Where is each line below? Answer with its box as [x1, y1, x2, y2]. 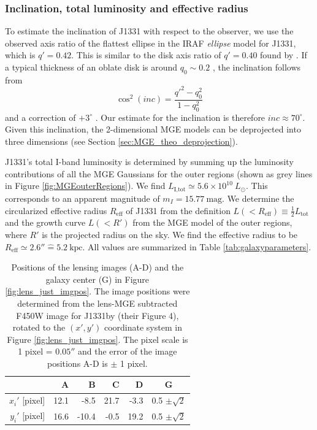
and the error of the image [77, 345, 177, 358]
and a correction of [5, 110, 76, 123]
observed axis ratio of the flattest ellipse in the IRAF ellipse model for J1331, [5, 36, 296, 49]
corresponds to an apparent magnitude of [5, 191, 160, 204]
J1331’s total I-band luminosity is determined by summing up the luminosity [5, 155, 294, 168]
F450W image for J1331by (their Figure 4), [16, 309, 179, 321]
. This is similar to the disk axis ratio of [71, 48, 221, 61]
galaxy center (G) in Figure [45, 272, 150, 285]
